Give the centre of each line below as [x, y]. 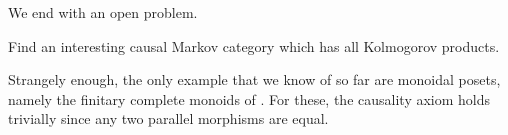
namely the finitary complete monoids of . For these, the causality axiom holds [249, 98]
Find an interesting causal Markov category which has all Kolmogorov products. [254, 45]
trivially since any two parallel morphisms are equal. [168, 118]
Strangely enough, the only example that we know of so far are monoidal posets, [254, 79]
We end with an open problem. [103, 12]
